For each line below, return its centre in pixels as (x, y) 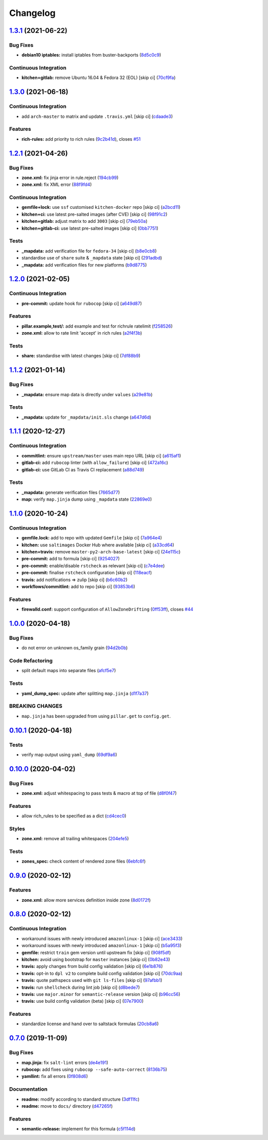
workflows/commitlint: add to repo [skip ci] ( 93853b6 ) (78, 587)
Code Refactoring (31, 661)
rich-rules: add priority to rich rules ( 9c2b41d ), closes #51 (81, 139)
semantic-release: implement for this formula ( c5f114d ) (79, 1129)
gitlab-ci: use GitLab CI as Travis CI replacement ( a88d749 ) (83, 469)
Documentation (28, 1089)
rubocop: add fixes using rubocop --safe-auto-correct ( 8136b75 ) (94, 1069)
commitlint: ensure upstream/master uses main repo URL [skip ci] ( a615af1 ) (101, 455)
